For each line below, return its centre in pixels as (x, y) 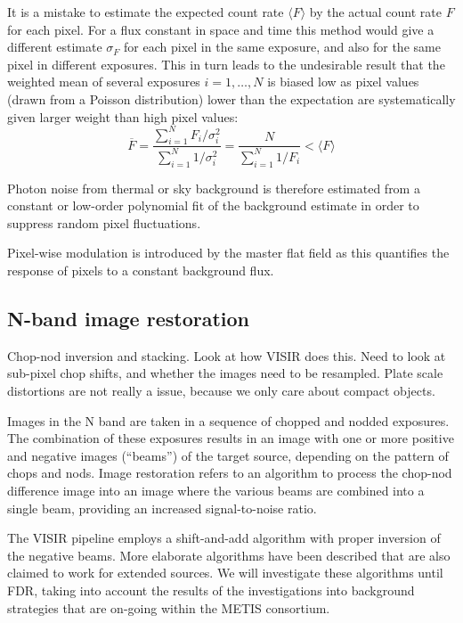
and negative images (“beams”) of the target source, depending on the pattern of (228, 455)
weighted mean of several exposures (104, 82)
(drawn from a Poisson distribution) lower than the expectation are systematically (231, 98)
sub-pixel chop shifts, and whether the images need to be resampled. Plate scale (225, 373)
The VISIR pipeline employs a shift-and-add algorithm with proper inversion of (224, 538)
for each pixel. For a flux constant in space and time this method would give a (221, 29)
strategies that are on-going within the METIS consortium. (169, 607)
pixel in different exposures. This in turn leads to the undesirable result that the (226, 64)
